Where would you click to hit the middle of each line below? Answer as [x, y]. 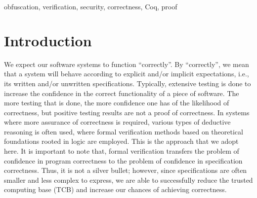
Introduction [48, 40]
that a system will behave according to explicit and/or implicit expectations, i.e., [127, 74]
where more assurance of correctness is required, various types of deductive [117, 122]
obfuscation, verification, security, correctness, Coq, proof [91, 6]
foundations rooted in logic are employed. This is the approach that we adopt [121, 141]
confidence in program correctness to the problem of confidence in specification [123, 160]
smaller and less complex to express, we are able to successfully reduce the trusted [128, 180]
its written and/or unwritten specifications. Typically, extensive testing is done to [128, 83]
